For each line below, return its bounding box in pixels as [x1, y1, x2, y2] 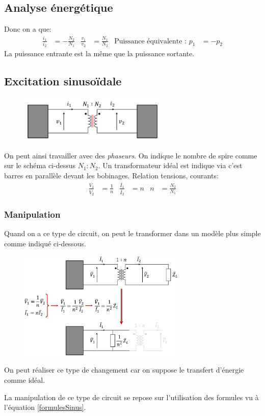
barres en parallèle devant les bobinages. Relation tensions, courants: [4, 170, 219, 180]
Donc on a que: [4, 24, 51, 34]
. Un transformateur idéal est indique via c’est [98, 160, 243, 171]
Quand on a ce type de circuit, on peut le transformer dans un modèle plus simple [4, 228, 261, 239]
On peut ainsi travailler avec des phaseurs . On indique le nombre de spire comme [4, 150, 257, 160]
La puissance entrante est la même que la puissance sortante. [4, 48, 195, 59]
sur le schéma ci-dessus [4, 160, 75, 171]
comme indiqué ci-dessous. [4, 238, 86, 248]
